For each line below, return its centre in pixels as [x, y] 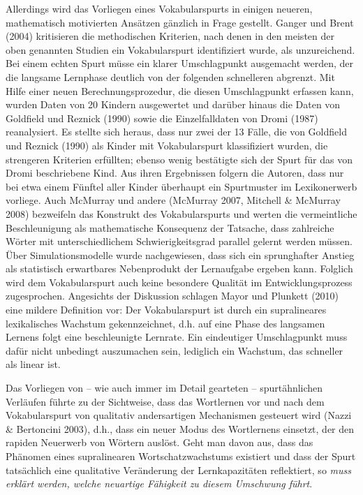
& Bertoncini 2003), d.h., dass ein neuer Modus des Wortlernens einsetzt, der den [180, 428]
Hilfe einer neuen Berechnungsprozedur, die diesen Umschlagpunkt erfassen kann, [180, 90]
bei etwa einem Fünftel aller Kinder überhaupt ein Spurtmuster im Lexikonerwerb [181, 186]
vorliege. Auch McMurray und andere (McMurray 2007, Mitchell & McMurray [173, 200]
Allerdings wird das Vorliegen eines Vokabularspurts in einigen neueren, [159, 8]
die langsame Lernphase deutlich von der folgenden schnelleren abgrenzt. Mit [170, 76]
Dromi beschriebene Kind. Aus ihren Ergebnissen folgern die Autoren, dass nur [175, 173]
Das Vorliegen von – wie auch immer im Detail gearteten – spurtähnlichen [164, 388]
